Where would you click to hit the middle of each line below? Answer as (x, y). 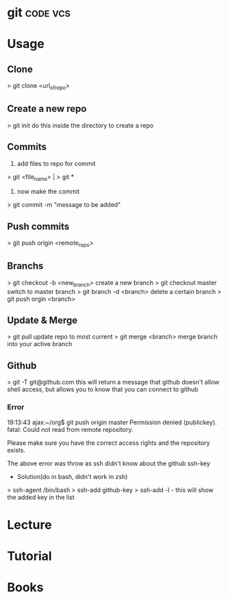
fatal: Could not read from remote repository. (70, 429)
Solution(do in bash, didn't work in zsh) (72, 476)
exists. (16, 450)
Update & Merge (42, 320)
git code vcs (39, 13)
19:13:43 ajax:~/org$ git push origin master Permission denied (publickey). (112, 422)
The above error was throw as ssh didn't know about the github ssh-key (109, 463)
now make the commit (48, 192)
